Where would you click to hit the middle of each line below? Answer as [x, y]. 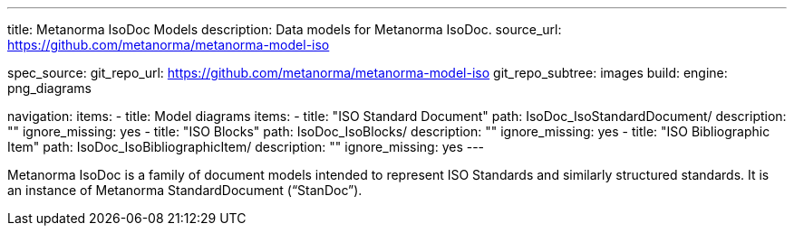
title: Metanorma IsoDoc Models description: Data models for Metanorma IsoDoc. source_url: [285, 29]
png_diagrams [50, 88]
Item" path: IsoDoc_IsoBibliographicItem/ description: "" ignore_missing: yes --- [246, 147]
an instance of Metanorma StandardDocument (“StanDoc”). [185, 190]
